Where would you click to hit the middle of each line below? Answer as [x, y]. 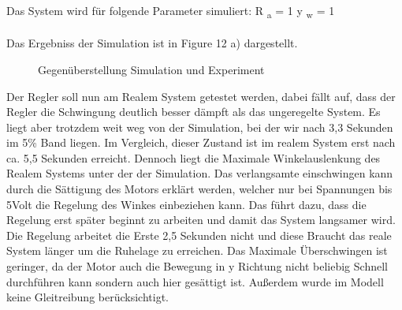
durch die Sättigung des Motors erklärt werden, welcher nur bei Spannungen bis [199, 189]
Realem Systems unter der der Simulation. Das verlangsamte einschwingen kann [200, 173]
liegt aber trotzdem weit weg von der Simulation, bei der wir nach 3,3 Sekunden [200, 127]
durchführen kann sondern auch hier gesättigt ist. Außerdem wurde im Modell [195, 281]
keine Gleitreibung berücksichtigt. [87, 297]
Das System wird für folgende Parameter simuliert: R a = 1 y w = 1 [171, 11]
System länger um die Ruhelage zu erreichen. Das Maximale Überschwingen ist [197, 250]
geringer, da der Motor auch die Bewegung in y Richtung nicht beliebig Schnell [197, 266]
